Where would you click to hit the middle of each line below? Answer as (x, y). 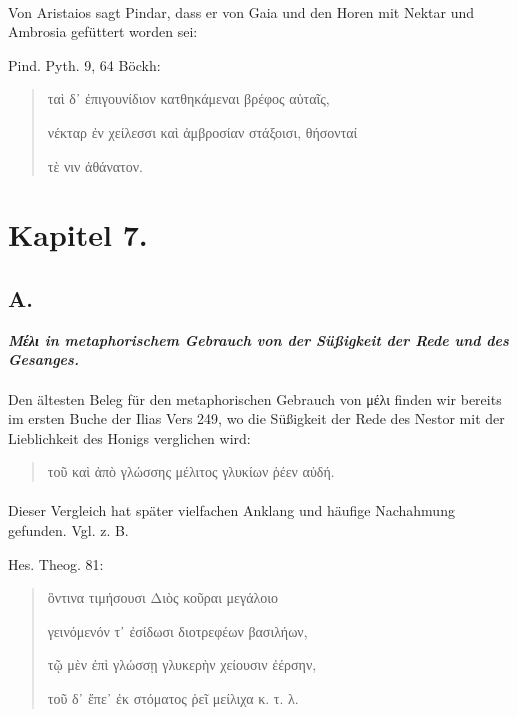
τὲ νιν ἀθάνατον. (95, 165)
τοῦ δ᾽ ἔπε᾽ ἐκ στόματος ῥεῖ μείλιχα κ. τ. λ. (173, 698)
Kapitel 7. (78, 234)
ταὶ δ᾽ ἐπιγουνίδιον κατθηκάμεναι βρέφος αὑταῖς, (188, 98)
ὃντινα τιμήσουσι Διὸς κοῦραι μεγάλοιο (163, 597)
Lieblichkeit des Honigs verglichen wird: (129, 437)
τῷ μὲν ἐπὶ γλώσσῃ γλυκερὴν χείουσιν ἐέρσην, (182, 664)
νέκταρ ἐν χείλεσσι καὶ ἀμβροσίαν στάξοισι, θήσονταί (202, 131)
